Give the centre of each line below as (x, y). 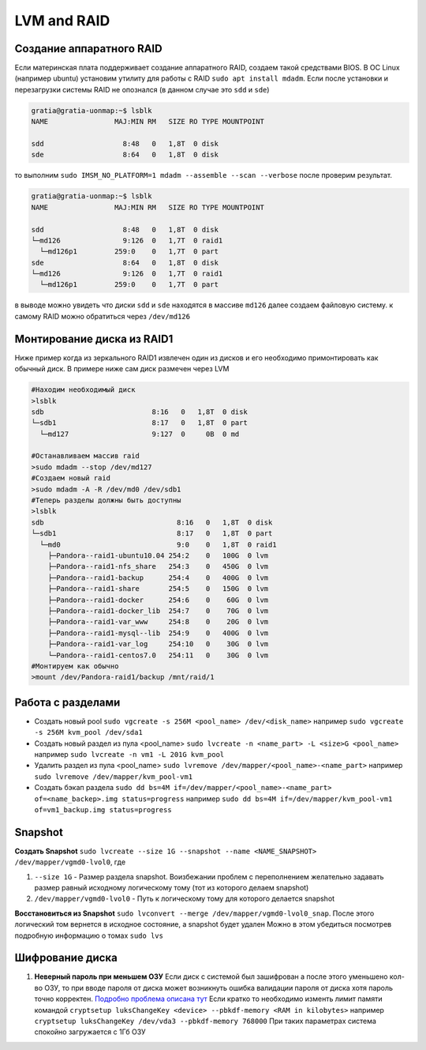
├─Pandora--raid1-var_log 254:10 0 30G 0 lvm (158, 644)
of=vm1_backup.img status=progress (103, 809)
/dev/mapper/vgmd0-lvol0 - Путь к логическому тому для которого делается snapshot (185, 899)
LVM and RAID (62, 21)
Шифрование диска (66, 958)
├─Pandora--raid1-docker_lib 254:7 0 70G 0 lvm (158, 611)
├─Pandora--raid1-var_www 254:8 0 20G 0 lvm (158, 622)
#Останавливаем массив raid (85, 456)
